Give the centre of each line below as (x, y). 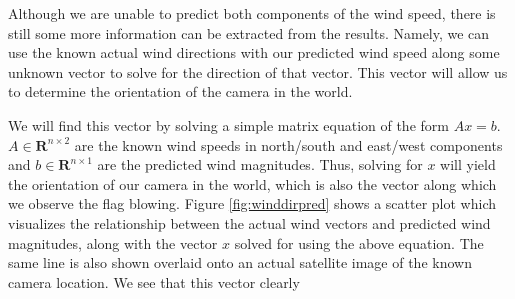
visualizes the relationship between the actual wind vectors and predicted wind (249, 222)
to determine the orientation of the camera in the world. (180, 91)
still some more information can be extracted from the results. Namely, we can (249, 32)
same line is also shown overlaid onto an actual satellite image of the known (240, 262)
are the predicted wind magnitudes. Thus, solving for (260, 164)
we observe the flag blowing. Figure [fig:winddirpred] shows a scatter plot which (252, 203)
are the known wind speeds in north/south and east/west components (288, 144)
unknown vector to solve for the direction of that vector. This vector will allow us (258, 71)
